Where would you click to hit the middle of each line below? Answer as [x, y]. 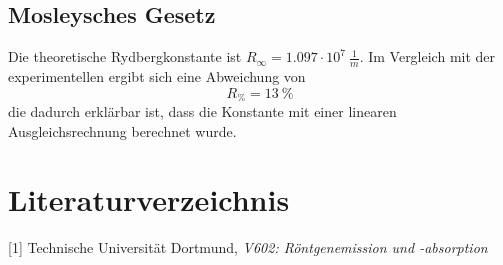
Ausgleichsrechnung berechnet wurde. [122, 130]
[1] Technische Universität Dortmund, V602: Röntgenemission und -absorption [248, 247]
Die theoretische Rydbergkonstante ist [125, 56]
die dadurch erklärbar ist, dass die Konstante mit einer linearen [202, 111]
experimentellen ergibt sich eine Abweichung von [157, 76]
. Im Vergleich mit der [427, 56]
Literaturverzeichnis [149, 199]
